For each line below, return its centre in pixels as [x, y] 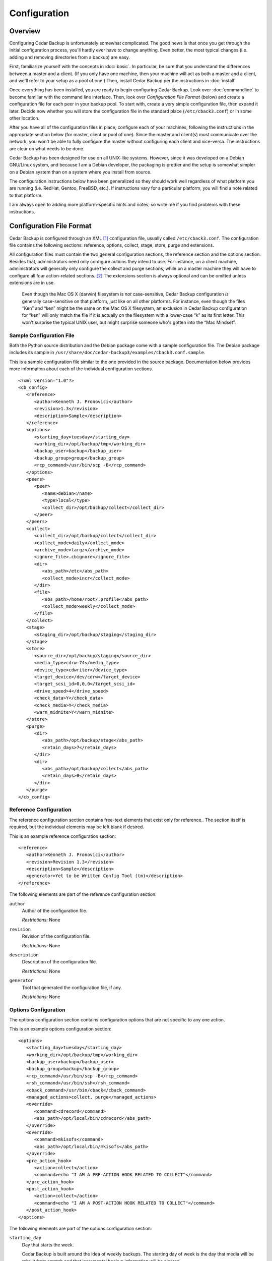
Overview [25, 31]
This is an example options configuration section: [60, 1029]
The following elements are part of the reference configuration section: [83, 894]
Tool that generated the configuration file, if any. [72, 987]
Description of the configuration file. [60, 962]
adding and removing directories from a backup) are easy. [70, 57]
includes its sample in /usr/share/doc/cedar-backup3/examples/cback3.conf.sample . [107, 353]
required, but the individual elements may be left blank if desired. [77, 827]
